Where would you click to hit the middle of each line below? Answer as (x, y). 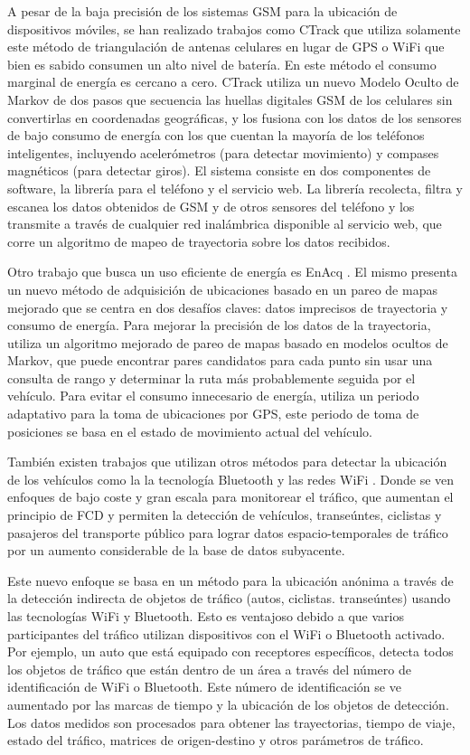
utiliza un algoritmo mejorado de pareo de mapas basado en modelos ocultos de (228, 342)
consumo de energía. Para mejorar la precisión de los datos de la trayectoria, (219, 325)
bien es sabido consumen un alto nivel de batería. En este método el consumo (222, 64)
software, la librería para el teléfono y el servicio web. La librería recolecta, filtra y (235, 188)
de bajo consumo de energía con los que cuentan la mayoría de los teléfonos (216, 135)
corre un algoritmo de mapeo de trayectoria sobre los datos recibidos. (199, 241)
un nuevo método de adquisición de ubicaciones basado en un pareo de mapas (222, 289)
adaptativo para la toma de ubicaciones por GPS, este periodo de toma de (213, 414)
